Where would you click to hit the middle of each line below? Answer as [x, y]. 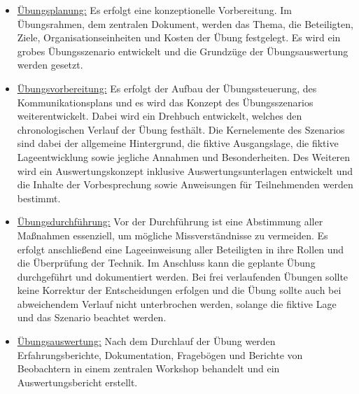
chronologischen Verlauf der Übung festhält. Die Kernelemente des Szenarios [181, 129]
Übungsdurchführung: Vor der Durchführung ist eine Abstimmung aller [170, 221]
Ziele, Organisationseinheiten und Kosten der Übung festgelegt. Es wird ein [179, 37]
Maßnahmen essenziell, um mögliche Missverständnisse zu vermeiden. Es [173, 235]
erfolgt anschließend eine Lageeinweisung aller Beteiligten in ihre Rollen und [181, 249]
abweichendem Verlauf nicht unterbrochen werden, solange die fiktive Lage [177, 303]
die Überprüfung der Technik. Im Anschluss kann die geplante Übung [166, 263]
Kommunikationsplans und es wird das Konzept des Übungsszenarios [165, 102]
